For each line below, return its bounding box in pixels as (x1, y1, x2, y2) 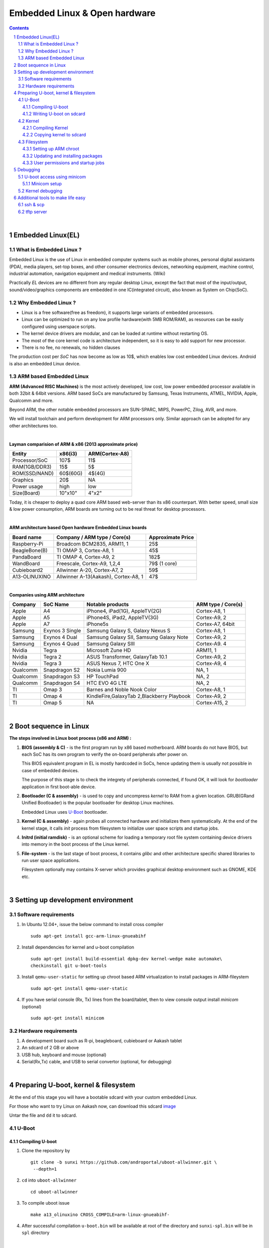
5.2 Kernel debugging (18, 188, 62, 194)
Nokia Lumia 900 (86, 666, 127, 673)
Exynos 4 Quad (43, 640, 80, 647)
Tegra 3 (43, 660, 62, 667)
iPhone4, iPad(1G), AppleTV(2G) (86, 608, 162, 615)
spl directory (21, 1230, 50, 1236)
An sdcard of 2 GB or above (21, 1045, 79, 1051)
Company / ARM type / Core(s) (56, 534, 131, 541)
